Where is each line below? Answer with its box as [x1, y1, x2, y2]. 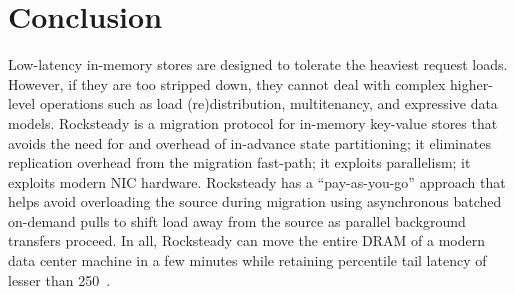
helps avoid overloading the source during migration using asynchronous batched [8, 191, 502, 212]
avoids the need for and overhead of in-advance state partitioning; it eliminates [8, 132, 491, 153]
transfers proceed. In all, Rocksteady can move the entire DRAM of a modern [8, 230, 485, 251]
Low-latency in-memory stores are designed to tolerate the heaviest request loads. [8, 54, 508, 75]
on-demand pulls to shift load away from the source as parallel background [8, 210, 466, 231]
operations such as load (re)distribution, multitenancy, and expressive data [39, 93, 498, 114]
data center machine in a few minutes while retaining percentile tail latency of [8, 250, 487, 271]
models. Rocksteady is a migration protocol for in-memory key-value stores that [8, 112, 498, 133]
